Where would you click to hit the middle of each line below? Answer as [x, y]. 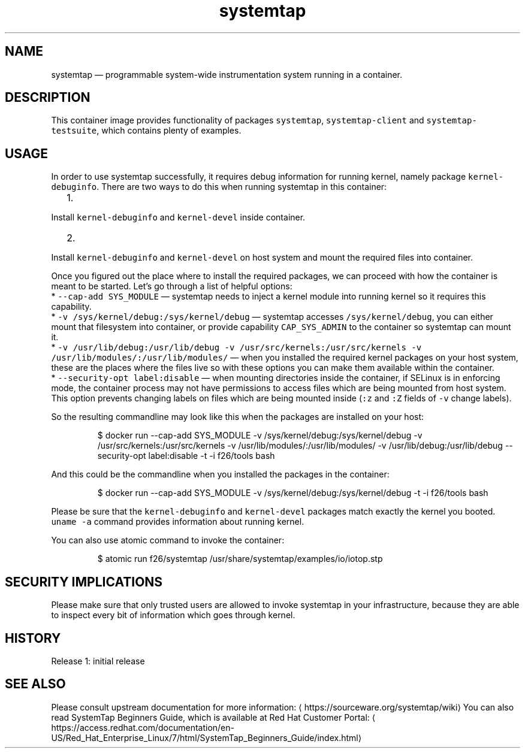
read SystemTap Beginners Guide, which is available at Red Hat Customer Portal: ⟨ [213, 717]
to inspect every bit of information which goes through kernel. [173, 615]
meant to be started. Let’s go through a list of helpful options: [172, 286]
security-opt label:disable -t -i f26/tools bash [186, 456]
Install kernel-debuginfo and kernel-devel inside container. [178, 217]
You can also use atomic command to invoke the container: [168, 540]
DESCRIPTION [48, 98]
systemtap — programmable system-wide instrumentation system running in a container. [227, 74]
